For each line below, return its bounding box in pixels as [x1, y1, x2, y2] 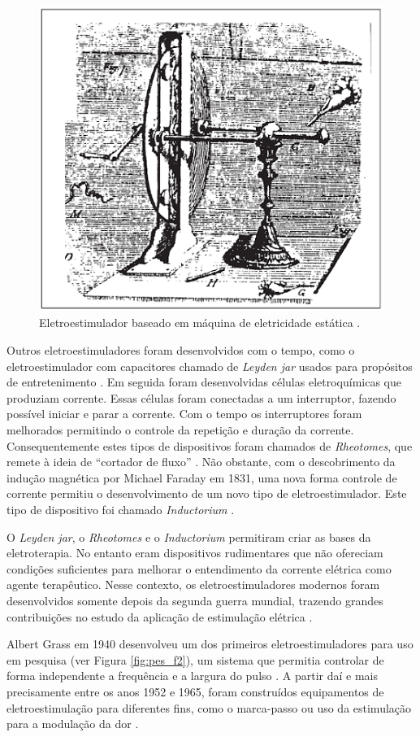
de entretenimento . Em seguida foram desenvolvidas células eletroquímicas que [6, 373, 401, 390]
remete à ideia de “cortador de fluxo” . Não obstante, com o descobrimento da [6, 453, 396, 470]
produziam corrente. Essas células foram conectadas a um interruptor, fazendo [6, 389, 396, 406]
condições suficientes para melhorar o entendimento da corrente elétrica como [6, 560, 392, 577]
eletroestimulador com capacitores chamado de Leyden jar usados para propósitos [6, 357, 413, 374]
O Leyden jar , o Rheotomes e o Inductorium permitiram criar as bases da [6, 528, 371, 545]
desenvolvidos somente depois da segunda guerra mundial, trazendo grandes [6, 591, 383, 608]
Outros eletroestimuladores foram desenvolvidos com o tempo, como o [6, 342, 355, 359]
